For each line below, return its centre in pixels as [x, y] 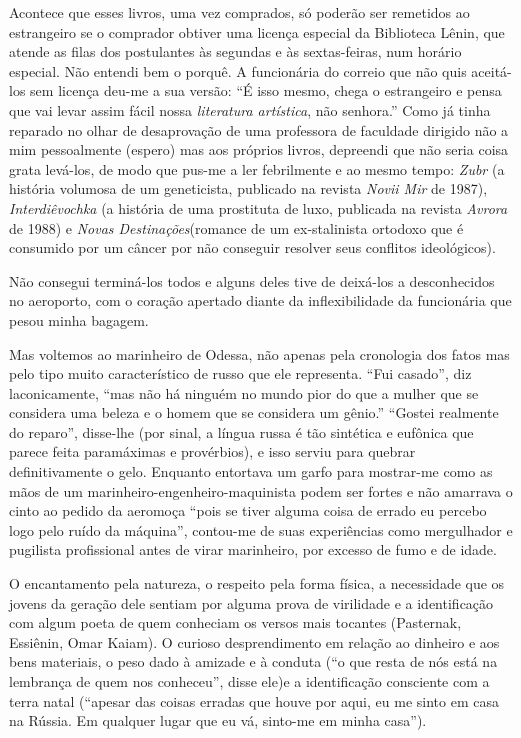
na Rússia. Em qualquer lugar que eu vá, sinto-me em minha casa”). [218, 720]
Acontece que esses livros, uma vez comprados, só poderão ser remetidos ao [239, 12]
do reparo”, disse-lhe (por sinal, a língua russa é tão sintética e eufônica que [241, 431]
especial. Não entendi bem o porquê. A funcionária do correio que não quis [238, 70]
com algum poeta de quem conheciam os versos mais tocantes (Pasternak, [235, 622]
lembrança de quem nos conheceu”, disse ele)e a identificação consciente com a [249, 681]
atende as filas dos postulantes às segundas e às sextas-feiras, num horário [235, 51]
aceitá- [491, 70]
